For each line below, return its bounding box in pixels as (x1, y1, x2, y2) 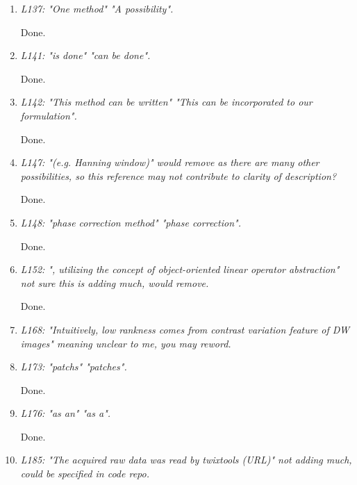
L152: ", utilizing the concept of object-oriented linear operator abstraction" (20, 262, 340, 277)
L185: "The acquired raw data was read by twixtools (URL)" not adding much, (20, 452, 352, 467)
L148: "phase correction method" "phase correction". (20, 215, 241, 229)
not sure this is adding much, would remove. (20, 275, 209, 290)
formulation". (20, 108, 77, 122)
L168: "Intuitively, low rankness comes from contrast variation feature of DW (20, 322, 350, 336)
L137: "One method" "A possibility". (20, 1, 174, 15)
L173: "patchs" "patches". (20, 359, 127, 374)
